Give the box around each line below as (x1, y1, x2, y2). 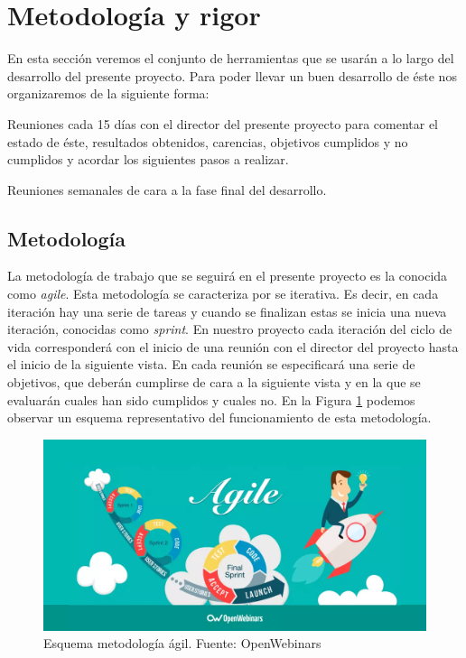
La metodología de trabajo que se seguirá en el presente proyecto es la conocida (7, 266, 448, 285)
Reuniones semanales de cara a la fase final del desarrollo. (7, 180, 327, 199)
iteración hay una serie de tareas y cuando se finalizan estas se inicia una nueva (7, 301, 447, 320)
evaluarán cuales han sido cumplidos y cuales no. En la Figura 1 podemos (7, 390, 415, 409)
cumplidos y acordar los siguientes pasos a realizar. (7, 150, 289, 169)
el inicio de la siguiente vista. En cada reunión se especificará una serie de (7, 355, 415, 374)
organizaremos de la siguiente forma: (7, 84, 210, 103)
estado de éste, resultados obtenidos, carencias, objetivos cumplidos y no (7, 132, 408, 151)
